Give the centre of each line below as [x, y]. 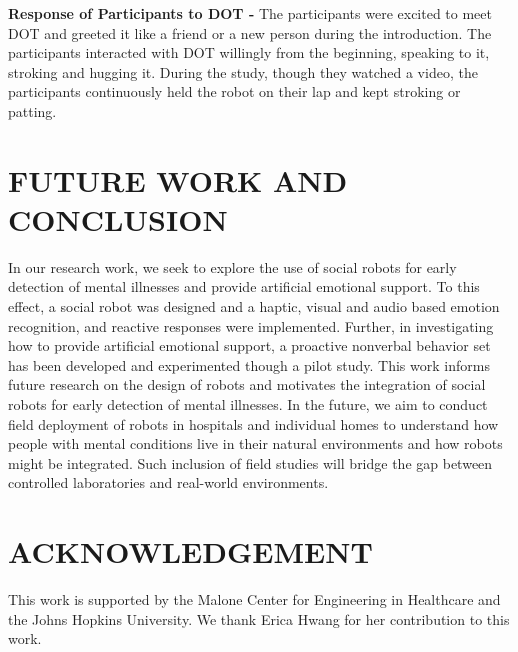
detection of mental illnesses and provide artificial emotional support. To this [244, 286]
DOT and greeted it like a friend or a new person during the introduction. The [250, 32]
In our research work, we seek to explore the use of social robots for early [232, 266]
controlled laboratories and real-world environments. [168, 482]
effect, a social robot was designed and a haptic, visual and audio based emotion [254, 306]
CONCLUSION [118, 218]
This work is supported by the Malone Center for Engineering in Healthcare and [254, 599]
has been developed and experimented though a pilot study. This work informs [249, 364]
